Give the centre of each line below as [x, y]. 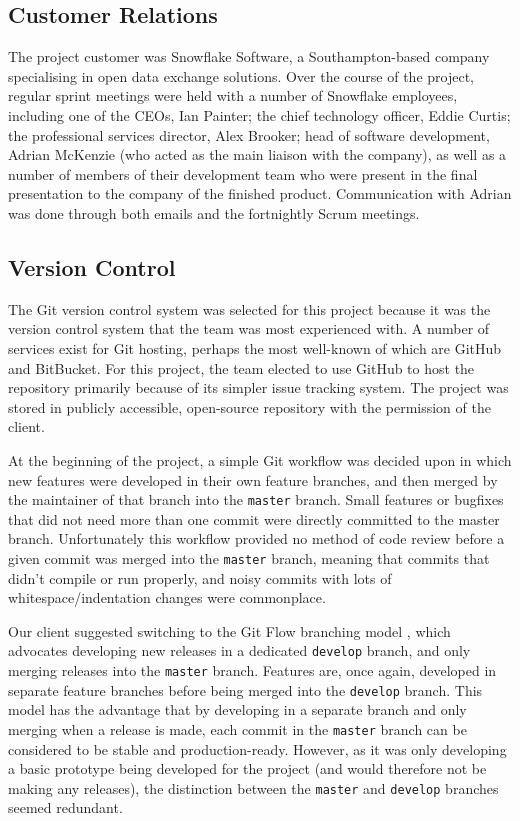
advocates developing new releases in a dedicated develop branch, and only [239, 650]
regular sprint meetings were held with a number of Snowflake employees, [233, 95]
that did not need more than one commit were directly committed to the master [254, 518]
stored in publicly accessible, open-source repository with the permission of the [249, 406]
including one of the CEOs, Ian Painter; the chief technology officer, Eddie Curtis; [259, 114]
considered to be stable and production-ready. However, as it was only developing [257, 748]
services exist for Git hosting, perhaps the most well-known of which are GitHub [255, 347]
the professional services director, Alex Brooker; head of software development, [249, 134]
